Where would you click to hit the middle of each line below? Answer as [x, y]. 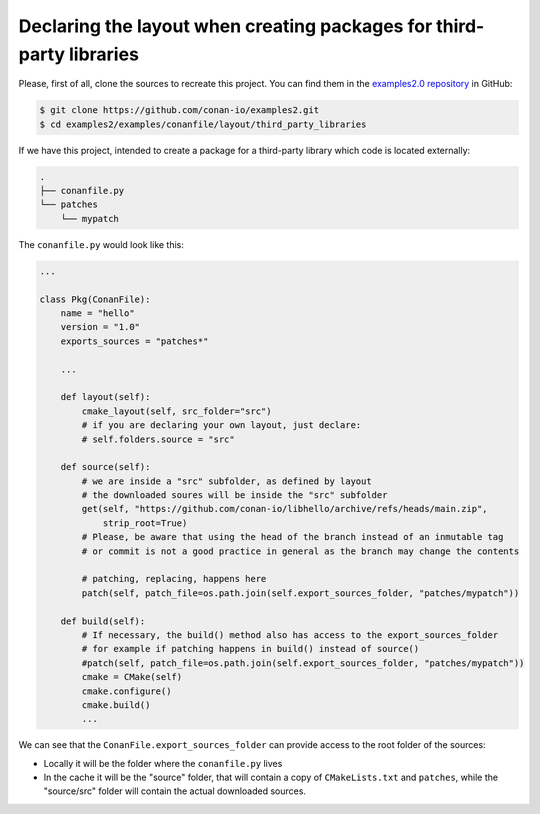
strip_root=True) [145, 523]
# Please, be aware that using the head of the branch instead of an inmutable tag [292, 537]
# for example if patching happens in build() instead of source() [250, 649]
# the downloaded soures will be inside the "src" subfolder [234, 495]
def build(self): [103, 621]
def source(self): [105, 467]
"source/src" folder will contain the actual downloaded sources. [175, 791]
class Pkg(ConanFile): [95, 299]
